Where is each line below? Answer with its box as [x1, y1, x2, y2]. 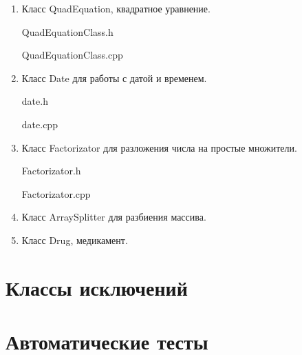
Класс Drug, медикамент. [21, 232, 128, 247]
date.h [21, 94, 48, 108]
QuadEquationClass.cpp [21, 48, 123, 62]
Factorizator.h [21, 163, 81, 178]
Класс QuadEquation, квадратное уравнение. [21, 1, 211, 15]
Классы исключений [6, 273, 188, 301]
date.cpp [21, 116, 58, 131]
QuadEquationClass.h [21, 24, 114, 39]
